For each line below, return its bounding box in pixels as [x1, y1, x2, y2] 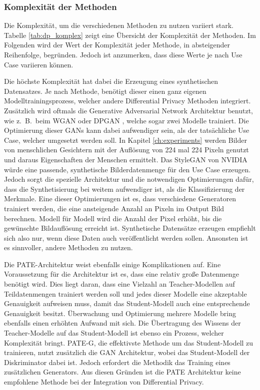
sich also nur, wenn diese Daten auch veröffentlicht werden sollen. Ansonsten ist [4, 232, 248, 243]
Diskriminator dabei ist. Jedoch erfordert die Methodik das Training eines [4, 357, 230, 367]
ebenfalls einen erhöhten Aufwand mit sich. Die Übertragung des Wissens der [4, 318, 241, 328]
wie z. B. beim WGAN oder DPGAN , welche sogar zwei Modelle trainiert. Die [4, 115, 249, 125]
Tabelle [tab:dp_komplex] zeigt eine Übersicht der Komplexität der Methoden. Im [4, 29, 256, 40]
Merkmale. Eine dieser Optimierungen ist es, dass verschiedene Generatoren [4, 193, 236, 204]
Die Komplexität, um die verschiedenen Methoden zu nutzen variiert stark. [4, 20, 234, 30]
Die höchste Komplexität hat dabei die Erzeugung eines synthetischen [4, 76, 218, 86]
